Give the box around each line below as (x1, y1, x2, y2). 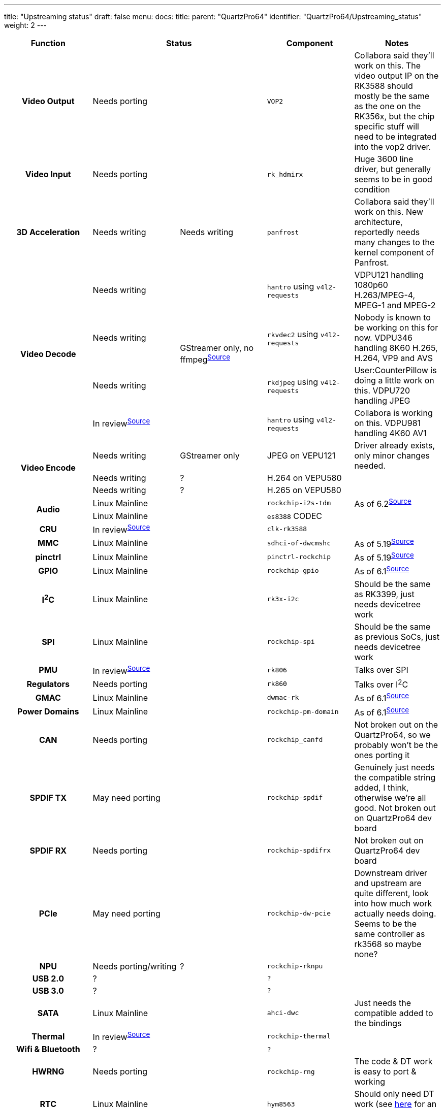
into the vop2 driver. (354, 142, 431, 152)
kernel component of (354, 247, 434, 257)
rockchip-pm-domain (267, 707, 339, 715)
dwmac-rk (267, 694, 299, 702)
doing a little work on (354, 375, 434, 385)
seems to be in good (354, 174, 432, 184)
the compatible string (354, 772, 436, 782)
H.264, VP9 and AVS (354, 353, 433, 363)
